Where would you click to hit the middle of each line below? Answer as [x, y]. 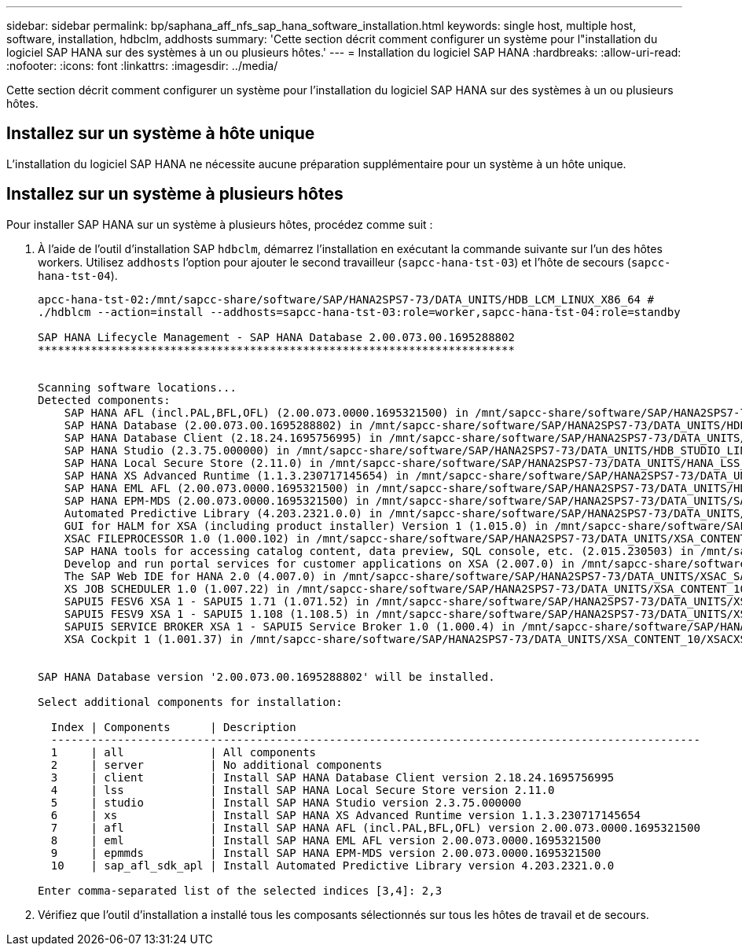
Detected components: [104, 400]
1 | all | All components [184, 752]
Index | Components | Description [173, 727]
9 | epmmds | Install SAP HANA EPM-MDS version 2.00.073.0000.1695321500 [326, 853]
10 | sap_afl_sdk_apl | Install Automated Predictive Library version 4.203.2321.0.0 [332, 865]
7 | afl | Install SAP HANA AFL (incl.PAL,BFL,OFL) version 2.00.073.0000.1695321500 [375, 827]
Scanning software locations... [137, 387]
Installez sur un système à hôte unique [161, 134]
